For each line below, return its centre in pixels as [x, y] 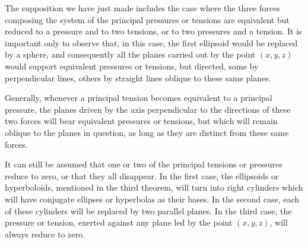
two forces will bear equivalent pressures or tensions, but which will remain [141, 121]
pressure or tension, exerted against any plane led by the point [119, 222]
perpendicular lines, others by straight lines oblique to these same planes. [138, 77]
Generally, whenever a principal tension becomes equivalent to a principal [139, 98]
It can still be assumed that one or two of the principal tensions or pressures [144, 164]
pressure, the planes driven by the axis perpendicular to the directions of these [148, 109]
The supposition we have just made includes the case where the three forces [142, 8]
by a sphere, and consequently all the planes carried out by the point [130, 54]
